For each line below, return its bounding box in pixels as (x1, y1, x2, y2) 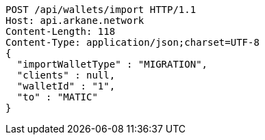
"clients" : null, (16, 70, 116, 81)
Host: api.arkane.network (5, 15, 144, 26)
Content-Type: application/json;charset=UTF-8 (5, 37, 260, 48)
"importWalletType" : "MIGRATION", (16, 59, 208, 70)
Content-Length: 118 (5, 26, 116, 37)
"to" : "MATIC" (16, 92, 98, 102)
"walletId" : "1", (16, 81, 116, 92)
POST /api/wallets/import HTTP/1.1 (5, 4, 197, 15)
